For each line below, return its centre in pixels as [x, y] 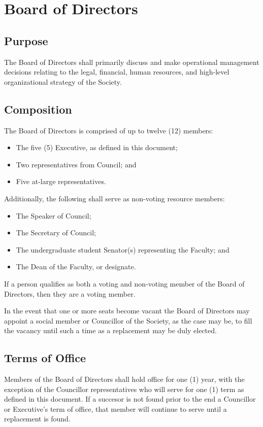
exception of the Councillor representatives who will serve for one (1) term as [124, 389]
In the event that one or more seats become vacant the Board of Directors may [127, 311]
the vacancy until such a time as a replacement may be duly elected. [110, 330]
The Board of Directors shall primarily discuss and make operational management [132, 62]
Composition [38, 109]
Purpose [26, 40]
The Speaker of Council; [54, 215]
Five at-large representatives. [61, 181]
